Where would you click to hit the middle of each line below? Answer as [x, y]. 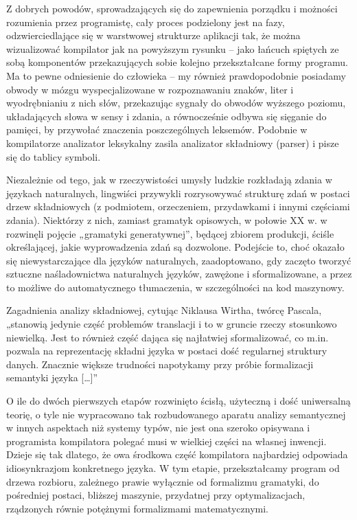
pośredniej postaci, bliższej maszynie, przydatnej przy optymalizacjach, [156, 495]
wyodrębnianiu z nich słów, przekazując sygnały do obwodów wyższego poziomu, [176, 103]
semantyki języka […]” [52, 377]
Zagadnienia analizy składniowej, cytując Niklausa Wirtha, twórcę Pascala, [164, 310]
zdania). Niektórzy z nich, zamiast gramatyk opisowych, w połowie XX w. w [167, 219]
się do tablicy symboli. [54, 156]
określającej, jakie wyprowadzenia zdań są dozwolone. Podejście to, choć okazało [175, 247]
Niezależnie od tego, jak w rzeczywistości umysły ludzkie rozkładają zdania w [169, 180]
